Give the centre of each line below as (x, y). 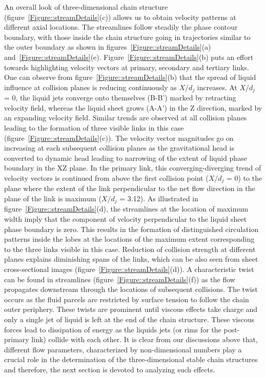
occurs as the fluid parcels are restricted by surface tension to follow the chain (127, 299)
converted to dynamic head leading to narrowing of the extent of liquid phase (126, 157)
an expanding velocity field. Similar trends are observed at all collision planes (126, 118)
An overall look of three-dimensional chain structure (86, 7)
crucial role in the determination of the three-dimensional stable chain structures (131, 359)
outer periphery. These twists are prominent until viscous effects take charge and (131, 309)
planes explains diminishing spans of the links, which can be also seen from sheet (131, 259)
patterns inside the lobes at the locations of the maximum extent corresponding (129, 239)
